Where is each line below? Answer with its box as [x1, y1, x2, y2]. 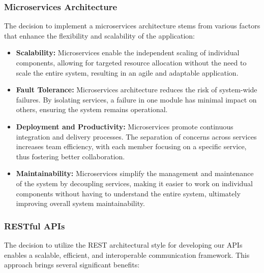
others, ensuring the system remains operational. [16, 104, 168, 115]
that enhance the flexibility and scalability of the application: [4, 30, 195, 41]
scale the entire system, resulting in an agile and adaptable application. [16, 67, 239, 78]
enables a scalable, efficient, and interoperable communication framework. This [4, 249, 250, 260]
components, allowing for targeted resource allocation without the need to [16, 57, 247, 67]
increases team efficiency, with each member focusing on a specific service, [16, 141, 247, 152]
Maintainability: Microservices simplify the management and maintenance [16, 168, 254, 179]
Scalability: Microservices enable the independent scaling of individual [16, 47, 240, 58]
